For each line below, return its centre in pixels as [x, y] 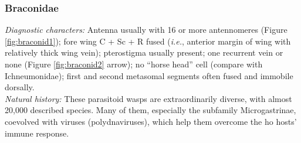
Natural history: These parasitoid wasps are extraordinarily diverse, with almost [148, 98]
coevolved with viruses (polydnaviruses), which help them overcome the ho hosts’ [151, 121]
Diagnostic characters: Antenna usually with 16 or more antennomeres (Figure [146, 30]
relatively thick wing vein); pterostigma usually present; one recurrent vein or [144, 52]
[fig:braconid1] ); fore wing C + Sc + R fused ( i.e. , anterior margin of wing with [148, 41]
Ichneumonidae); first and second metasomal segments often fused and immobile [149, 75]
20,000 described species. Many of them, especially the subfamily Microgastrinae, [150, 110]
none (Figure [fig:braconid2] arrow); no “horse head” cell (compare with [134, 64]
